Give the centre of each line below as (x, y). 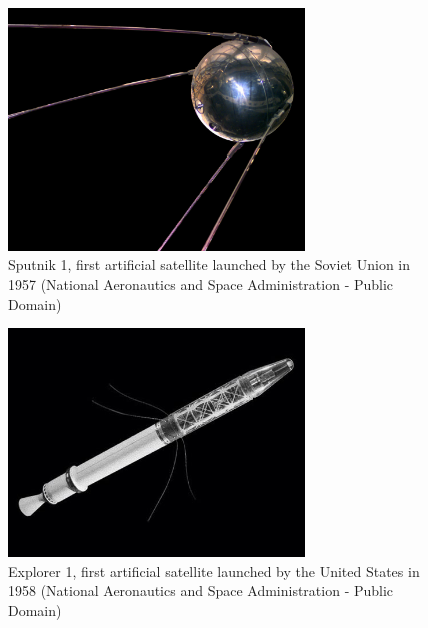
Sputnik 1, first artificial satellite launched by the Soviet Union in (209, 264)
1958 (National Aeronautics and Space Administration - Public (201, 590)
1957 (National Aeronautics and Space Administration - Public (201, 284)
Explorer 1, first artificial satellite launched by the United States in (214, 570)
